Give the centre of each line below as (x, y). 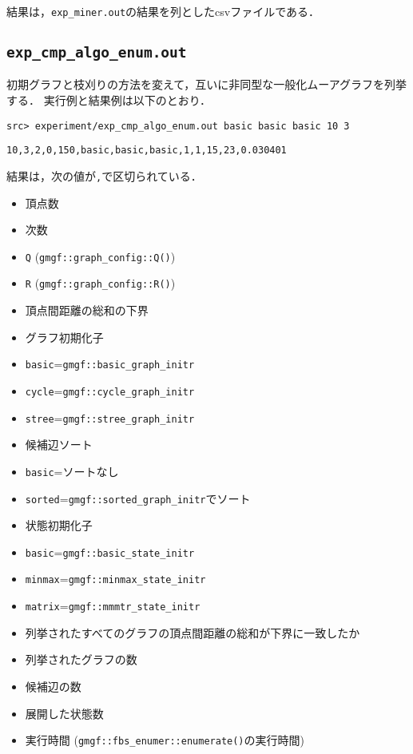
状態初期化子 (59, 525)
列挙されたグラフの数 (81, 659)
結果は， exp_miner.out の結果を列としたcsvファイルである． (163, 11)
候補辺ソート (59, 444)
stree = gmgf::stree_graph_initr (110, 417)
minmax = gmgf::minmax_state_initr (115, 579)
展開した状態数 (64, 713)
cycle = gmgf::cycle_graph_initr (110, 390)
